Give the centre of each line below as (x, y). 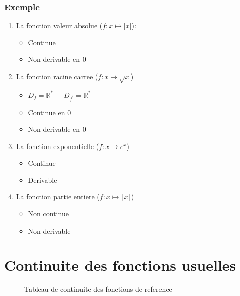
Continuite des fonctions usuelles (120, 265)
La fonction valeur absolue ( (59, 25)
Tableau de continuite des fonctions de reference (98, 289)
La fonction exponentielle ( (57, 146)
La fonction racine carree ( (57, 76)
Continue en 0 (50, 112)
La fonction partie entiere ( (58, 197)
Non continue (48, 214)
